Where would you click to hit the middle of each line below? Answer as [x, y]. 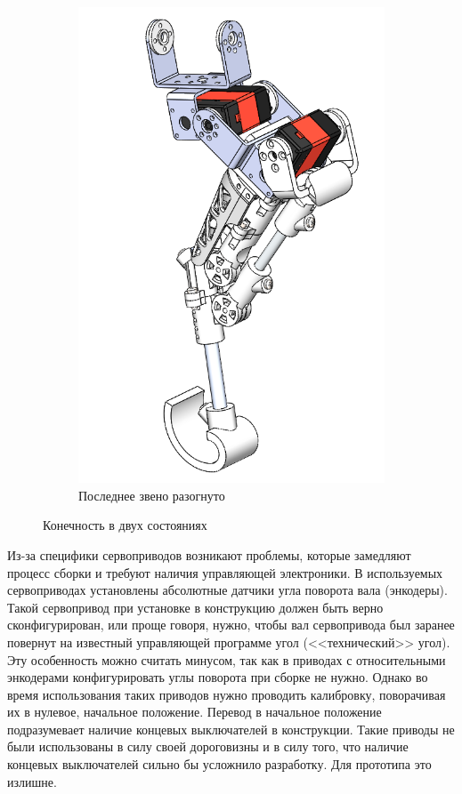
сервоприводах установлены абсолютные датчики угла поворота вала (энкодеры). [227, 590]
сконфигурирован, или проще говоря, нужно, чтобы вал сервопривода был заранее [231, 625]
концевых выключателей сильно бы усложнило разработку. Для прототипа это [219, 764]
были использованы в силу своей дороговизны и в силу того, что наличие [208, 746]
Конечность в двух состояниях [125, 525]
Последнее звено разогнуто [152, 495]
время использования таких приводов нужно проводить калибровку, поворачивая [227, 694]
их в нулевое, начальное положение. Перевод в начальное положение [195, 712]
